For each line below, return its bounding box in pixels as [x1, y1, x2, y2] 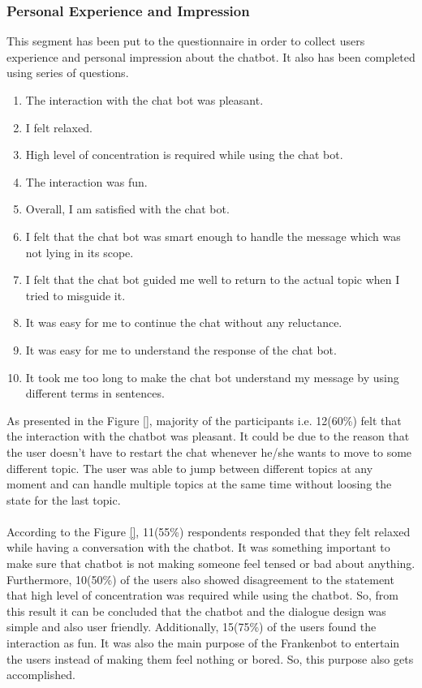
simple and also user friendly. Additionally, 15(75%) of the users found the [6, 618, 377, 635]
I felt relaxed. [25, 118, 93, 135]
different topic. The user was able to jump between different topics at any [6, 459, 373, 476]
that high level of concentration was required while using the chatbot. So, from [6, 587, 398, 604]
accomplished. [6, 666, 75, 683]
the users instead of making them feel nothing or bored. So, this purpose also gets [6, 650, 414, 667]
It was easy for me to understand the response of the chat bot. [25, 341, 337, 358]
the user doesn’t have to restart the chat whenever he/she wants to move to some [6, 443, 412, 460]
